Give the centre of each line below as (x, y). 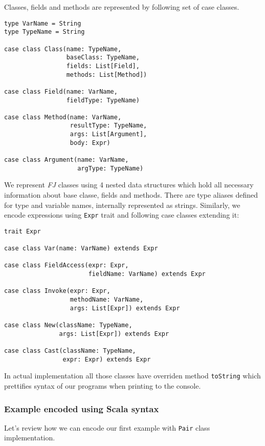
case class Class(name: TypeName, (63, 49)
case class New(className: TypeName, (68, 325)
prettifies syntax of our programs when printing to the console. (103, 386)
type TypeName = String (45, 32)
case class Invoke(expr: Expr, (57, 291)
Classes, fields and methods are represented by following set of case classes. (122, 7)
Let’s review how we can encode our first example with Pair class (107, 427)
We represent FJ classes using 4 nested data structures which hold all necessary (129, 185)
